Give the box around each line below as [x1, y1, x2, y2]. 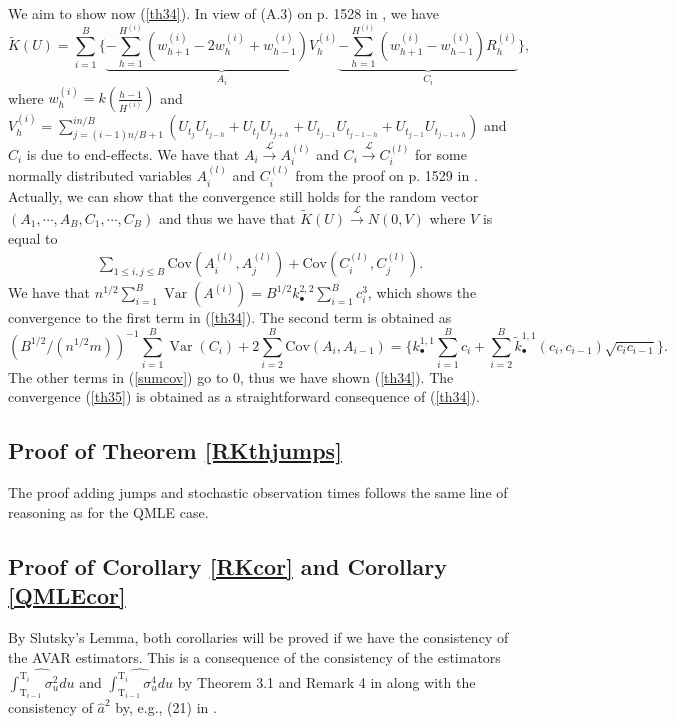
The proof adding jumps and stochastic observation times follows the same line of [8, 482, 508, 503]
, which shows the [367, 282, 477, 303]
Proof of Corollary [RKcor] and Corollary [8, 550, 447, 581]
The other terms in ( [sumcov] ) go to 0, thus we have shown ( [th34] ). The [8, 366, 454, 387]
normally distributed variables [8, 165, 192, 186]
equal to [8, 227, 58, 248]
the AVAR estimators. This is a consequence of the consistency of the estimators [8, 646, 501, 667]
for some [415, 143, 467, 164]
